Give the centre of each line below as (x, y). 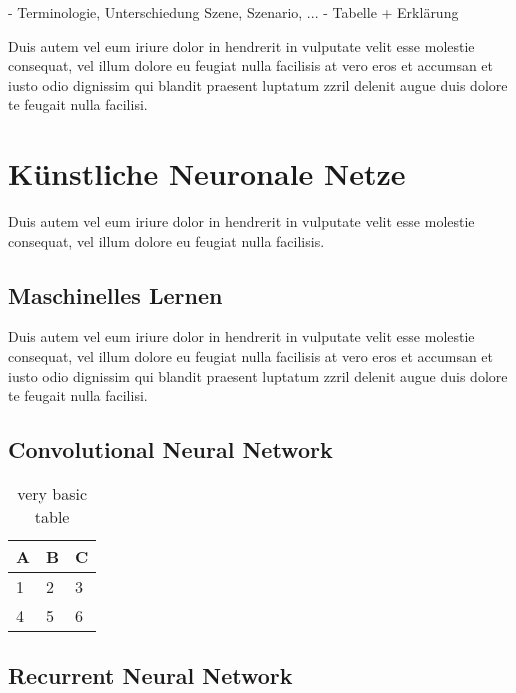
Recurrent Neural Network (150, 675)
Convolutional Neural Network (170, 449)
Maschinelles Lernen (115, 294)
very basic (52, 494)
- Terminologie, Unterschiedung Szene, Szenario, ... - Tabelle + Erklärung (233, 12)
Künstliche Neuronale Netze (207, 173)
